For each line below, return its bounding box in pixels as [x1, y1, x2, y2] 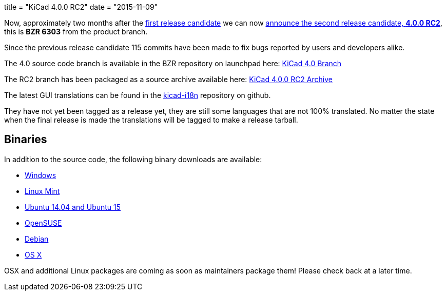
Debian [25, 234, 49, 243]
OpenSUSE [25, 218, 62, 227]
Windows [25, 170, 56, 180]
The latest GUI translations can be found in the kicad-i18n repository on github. [4, 91, 271, 100]
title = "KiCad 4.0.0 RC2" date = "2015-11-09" [4, 3, 158, 11]
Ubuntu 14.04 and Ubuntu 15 [25, 202, 121, 211]
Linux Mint [25, 186, 60, 195]
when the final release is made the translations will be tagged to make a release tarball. [4, 115, 298, 124]
